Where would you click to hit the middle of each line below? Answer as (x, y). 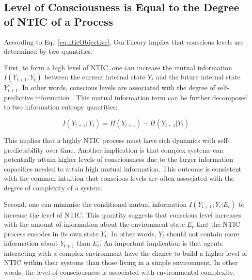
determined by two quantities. (48, 51)
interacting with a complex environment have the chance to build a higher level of (126, 253)
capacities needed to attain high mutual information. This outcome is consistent (123, 168)
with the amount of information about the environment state (94, 224)
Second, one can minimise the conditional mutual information (95, 204)
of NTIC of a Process (59, 21)
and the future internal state (198, 77)
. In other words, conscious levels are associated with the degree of (117, 87)
